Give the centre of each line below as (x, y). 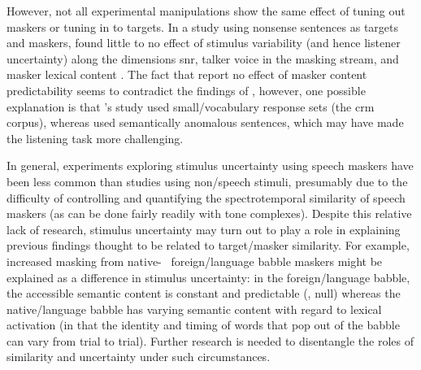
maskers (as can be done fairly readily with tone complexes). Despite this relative (209, 213)
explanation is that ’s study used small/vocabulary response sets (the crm (191, 106)
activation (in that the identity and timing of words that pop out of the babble (203, 325)
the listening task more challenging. (95, 138)
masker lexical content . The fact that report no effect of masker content (187, 74)
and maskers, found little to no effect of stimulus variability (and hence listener (204, 43)
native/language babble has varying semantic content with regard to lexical (194, 309)
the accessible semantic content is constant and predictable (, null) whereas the (204, 293)
